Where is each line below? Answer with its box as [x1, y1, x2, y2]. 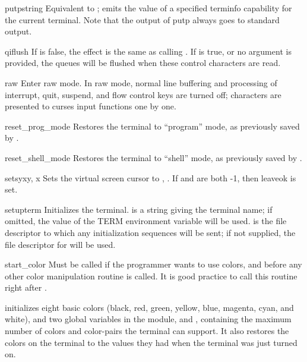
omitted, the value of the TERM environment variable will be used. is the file [5, 215, 287, 227]
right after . [5, 281, 47, 294]
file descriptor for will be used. [5, 238, 116, 250]
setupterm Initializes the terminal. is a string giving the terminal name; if [5, 203, 273, 215]
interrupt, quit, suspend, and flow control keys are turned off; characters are [5, 88, 281, 100]
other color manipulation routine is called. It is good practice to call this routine [5, 269, 297, 282]
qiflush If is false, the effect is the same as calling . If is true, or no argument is [5, 45, 292, 57]
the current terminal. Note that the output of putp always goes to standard [5, 13, 280, 26]
